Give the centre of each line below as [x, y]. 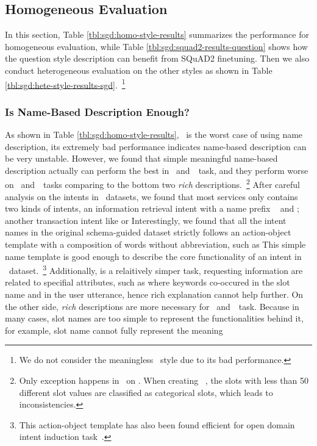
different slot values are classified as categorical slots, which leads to [146, 392]
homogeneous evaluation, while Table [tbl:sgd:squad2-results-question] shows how [156, 46]
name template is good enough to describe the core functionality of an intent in [153, 256]
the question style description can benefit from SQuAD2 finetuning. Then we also [157, 58]
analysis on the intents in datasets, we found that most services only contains [151, 196]
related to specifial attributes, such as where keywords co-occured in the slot [148, 282]
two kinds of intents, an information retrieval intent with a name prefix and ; [152, 208]
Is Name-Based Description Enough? [97, 111]
